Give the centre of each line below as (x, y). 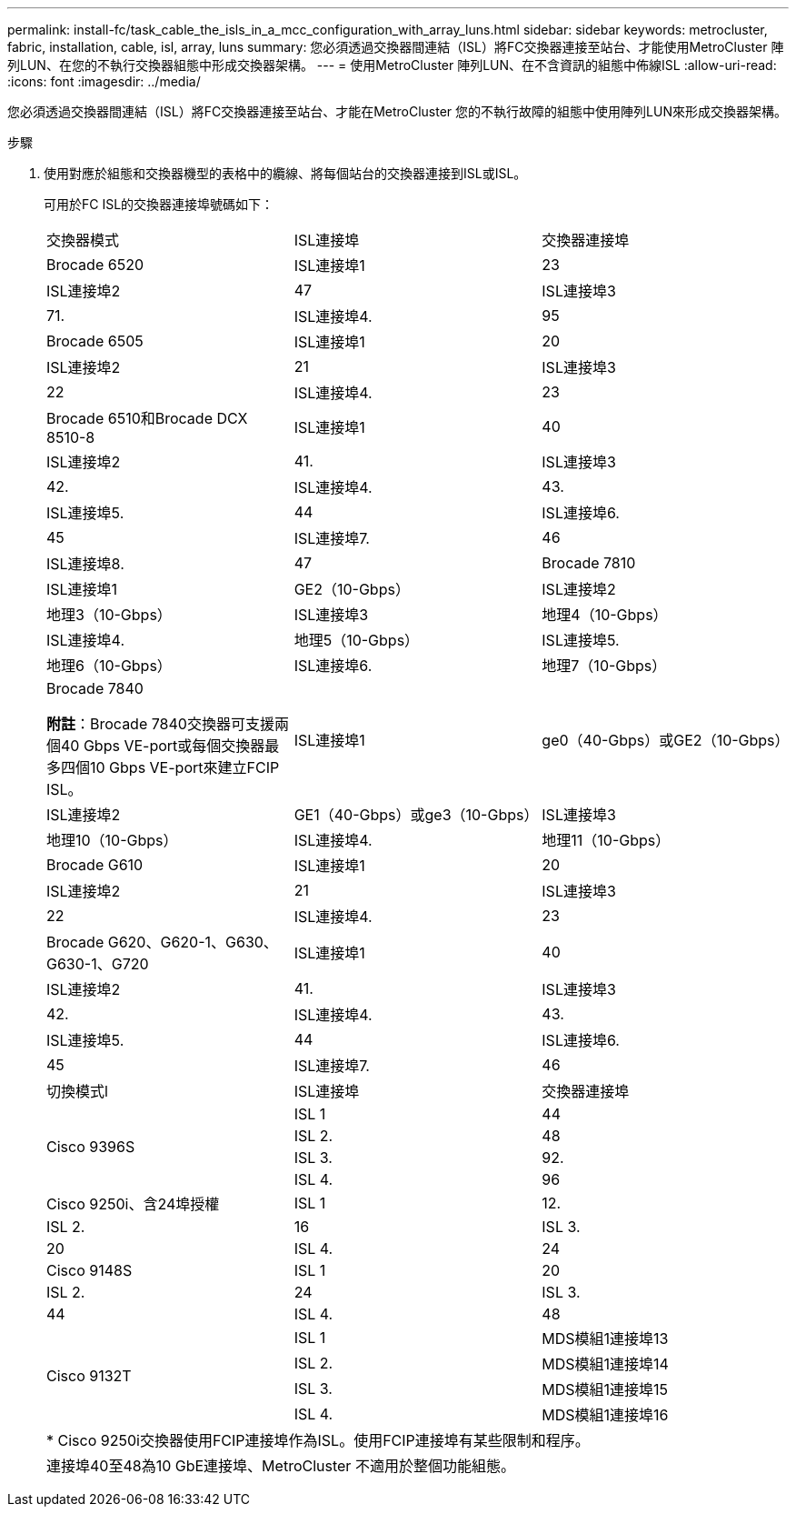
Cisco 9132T (89, 1376)
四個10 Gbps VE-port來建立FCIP (170, 767)
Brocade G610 (95, 865)
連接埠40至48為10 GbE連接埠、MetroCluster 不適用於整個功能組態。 (281, 1466)
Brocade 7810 (589, 563)
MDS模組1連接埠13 (605, 1339)
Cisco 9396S (91, 1147)
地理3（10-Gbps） (109, 615)
